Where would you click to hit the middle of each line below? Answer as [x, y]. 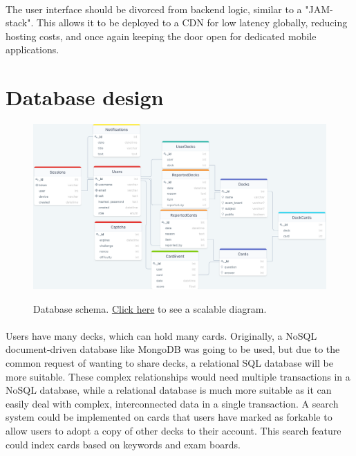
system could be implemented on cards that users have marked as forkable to [169, 417]
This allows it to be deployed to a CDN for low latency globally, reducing [192, 22]
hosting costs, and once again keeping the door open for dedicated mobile [161, 36]
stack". [20, 22]
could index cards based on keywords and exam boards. [123, 444]
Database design [85, 97]
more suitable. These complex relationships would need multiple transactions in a [178, 376]
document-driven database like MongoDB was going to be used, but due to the [173, 349]
